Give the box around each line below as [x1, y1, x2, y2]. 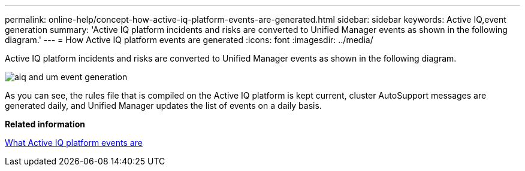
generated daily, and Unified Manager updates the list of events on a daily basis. [5, 100, 322, 111]
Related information [5, 119, 86, 129]
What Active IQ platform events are [5, 138, 143, 148]
